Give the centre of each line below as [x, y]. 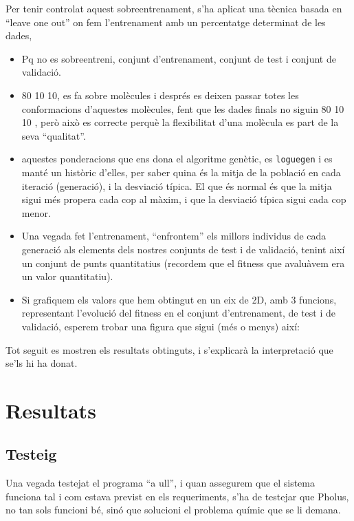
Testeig [31, 454]
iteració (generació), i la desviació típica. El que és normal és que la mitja [177, 185]
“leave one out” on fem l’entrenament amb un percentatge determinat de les [166, 22]
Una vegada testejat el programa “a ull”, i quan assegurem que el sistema [161, 483]
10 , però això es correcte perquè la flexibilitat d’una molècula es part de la [180, 122]
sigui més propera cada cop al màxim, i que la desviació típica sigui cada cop [184, 199]
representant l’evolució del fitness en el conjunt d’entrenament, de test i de [178, 313]
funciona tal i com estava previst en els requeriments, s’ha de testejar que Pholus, [177, 496]
